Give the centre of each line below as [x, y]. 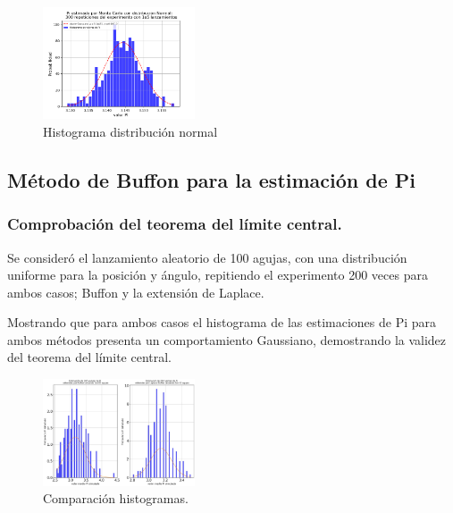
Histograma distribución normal [130, 131]
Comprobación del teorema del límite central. [175, 224]
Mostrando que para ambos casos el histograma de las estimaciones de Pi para [222, 322]
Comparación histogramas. [116, 498]
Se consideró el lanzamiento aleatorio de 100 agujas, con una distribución [207, 257]
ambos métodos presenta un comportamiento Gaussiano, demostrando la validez [227, 339]
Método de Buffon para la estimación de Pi [212, 179]
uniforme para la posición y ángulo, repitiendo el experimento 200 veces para [218, 275]
